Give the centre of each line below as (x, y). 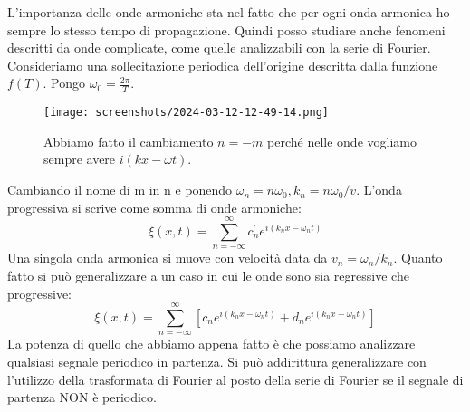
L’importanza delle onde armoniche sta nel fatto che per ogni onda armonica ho (229, 12)
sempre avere (80, 159)
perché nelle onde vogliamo (342, 141)
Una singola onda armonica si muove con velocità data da (168, 258)
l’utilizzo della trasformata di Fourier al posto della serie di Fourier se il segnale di (235, 379)
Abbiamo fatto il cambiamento (129, 141)
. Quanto (418, 258)
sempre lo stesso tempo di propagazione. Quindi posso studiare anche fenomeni (226, 29)
